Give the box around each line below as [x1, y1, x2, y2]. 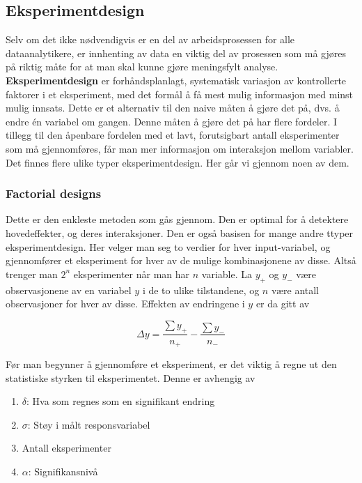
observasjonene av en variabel [6, 282, 132, 297]
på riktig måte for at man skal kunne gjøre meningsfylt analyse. [6, 59, 278, 74]
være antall [271, 282, 320, 297]
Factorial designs [6, 185, 102, 202]
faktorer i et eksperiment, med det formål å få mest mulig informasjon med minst [6, 86, 354, 101]
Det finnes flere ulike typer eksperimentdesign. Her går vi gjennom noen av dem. [6, 155, 349, 169]
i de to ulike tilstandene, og [142, 282, 260, 297]
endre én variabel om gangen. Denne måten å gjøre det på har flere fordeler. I [6, 114, 338, 128]
